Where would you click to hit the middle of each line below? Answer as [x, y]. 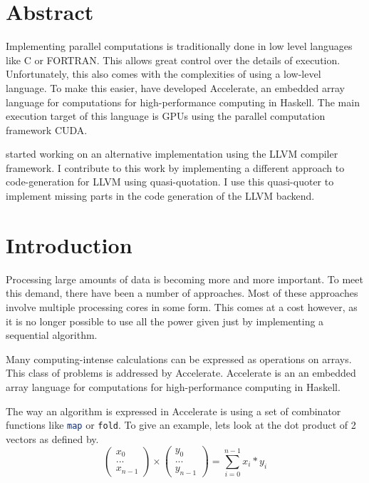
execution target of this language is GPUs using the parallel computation [166, 116]
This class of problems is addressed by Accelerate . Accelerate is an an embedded [181, 373]
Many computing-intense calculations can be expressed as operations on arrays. [179, 359]
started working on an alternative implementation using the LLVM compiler [172, 154]
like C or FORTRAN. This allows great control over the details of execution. [173, 60]
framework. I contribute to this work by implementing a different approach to [175, 167]
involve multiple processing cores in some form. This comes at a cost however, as [182, 306]
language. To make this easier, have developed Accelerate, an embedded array [175, 87]
